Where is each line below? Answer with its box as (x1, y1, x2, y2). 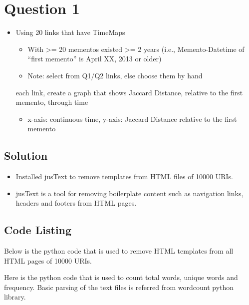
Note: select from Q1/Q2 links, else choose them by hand (27, 70, 203, 80)
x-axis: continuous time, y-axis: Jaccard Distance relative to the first (27, 113, 237, 124)
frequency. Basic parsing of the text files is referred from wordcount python (4, 282, 234, 292)
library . (4, 292, 26, 302)
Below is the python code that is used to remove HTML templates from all (4, 246, 234, 256)
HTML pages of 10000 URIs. (4, 255, 92, 266)
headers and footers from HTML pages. (15, 198, 137, 208)
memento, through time (15, 97, 88, 107)
